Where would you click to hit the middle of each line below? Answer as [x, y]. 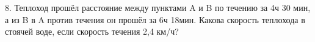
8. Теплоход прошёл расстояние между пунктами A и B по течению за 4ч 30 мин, [158, 7]
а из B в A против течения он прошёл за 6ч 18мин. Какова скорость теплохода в [155, 19]
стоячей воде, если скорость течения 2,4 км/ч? [92, 31]
